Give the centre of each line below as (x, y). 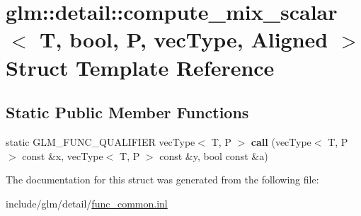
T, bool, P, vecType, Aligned (184, 39)
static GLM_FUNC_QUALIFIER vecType (101, 141)
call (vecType (281, 141)
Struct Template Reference (140, 67)
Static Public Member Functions (127, 112)
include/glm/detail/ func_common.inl (87, 203)
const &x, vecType (63, 155)
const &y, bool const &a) (214, 155)
